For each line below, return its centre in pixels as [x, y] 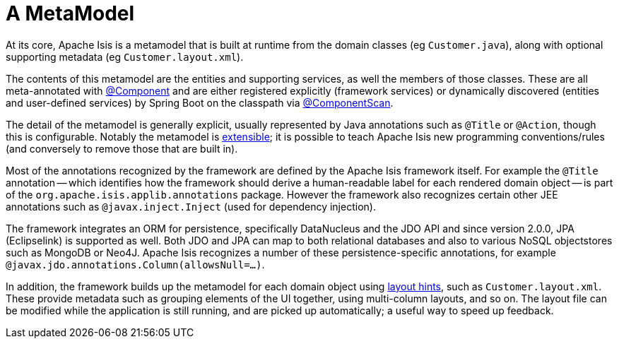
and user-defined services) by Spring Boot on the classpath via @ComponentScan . [200, 102]
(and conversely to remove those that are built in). [122, 148]
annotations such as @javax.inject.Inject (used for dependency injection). [191, 206]
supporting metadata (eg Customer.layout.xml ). [125, 57]
